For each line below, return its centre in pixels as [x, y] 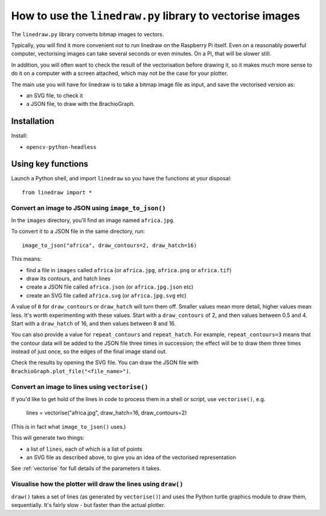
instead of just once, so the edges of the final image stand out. [89, 351]
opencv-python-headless [61, 147]
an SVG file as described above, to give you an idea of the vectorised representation [131, 457]
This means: [27, 259]
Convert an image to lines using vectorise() [80, 387]
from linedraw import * [57, 192]
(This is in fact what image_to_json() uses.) [69, 426]
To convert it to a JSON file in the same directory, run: [78, 231]
